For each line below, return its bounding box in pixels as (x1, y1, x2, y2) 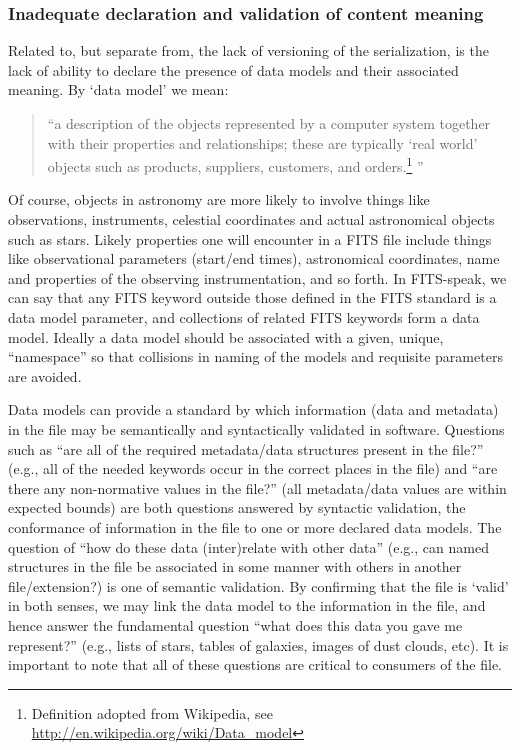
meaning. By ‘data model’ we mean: (8, 79, 229, 100)
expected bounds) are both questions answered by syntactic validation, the (8, 497, 466, 518)
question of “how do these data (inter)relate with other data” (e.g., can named (8, 536, 489, 557)
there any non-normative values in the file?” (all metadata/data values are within (8, 477, 507, 498)
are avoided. (8, 365, 82, 386)
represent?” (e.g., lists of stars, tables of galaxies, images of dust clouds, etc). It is (8, 634, 509, 655)
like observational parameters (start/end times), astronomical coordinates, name (8, 248, 500, 269)
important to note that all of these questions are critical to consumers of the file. (8, 654, 503, 675)
